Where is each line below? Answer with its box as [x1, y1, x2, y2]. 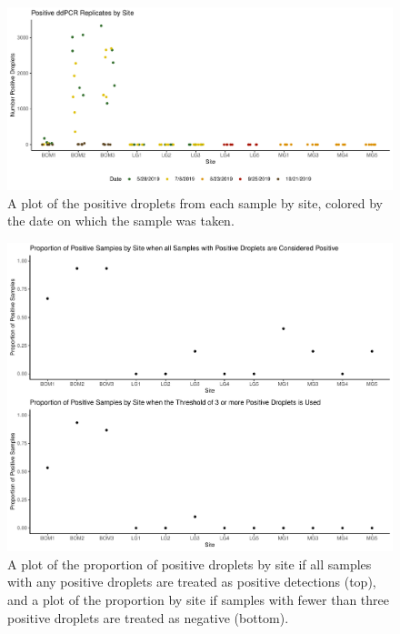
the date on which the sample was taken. [7, 211, 235, 230]
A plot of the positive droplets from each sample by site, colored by [7, 193, 384, 212]
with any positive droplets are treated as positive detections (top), [7, 572, 376, 591]
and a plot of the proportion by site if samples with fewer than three [7, 590, 390, 609]
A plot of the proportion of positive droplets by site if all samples [7, 554, 372, 573]
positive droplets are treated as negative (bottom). [7, 608, 289, 627]
